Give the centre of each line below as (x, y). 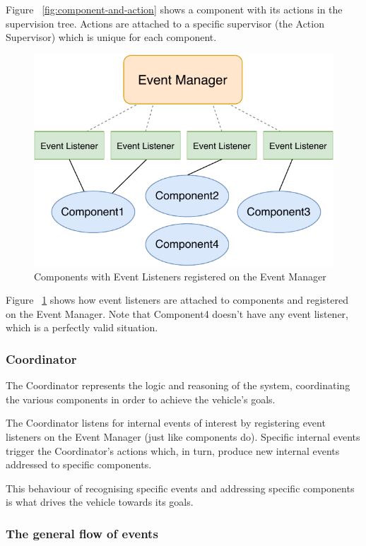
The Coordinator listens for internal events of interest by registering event (166, 423)
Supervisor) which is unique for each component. (111, 37)
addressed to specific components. (79, 464)
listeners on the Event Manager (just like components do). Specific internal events (183, 437)
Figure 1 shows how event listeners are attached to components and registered (177, 300)
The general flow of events (82, 533)
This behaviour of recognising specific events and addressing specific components (180, 488)
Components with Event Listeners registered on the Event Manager (180, 276)
